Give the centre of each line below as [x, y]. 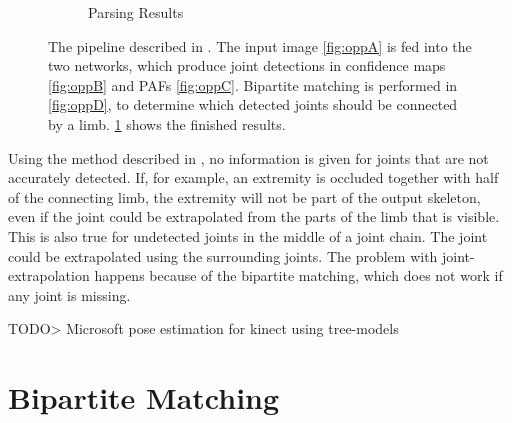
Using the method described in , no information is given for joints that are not [248, 157]
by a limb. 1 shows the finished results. [167, 123]
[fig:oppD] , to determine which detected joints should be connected [253, 104]
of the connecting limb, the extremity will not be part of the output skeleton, [244, 196]
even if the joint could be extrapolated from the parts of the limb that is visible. [254, 216]
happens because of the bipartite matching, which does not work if [298, 275]
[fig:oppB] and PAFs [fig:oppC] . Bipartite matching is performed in [253, 84]
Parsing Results [136, 12]
